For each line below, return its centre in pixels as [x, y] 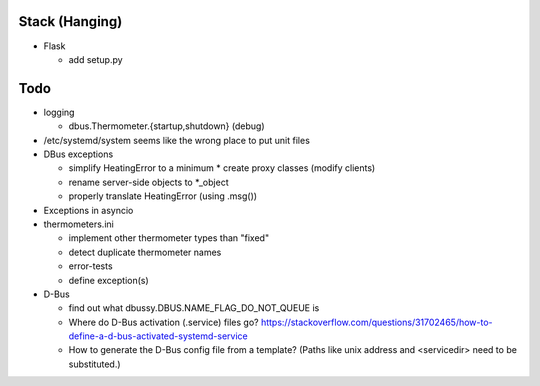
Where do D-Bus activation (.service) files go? [163, 322]
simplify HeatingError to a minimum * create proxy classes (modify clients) [222, 168]
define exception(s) [108, 280]
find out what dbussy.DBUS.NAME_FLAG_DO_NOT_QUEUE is [194, 308]
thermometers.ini [78, 224]
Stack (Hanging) [70, 21]
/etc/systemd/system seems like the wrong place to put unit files [176, 140]
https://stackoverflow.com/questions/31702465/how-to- [377, 322]
